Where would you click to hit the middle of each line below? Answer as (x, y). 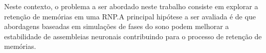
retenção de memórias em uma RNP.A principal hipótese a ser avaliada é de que (130, 16)
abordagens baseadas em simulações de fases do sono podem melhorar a (117, 26)
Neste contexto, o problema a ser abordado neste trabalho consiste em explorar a (131, 6)
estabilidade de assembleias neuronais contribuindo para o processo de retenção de (133, 36)
